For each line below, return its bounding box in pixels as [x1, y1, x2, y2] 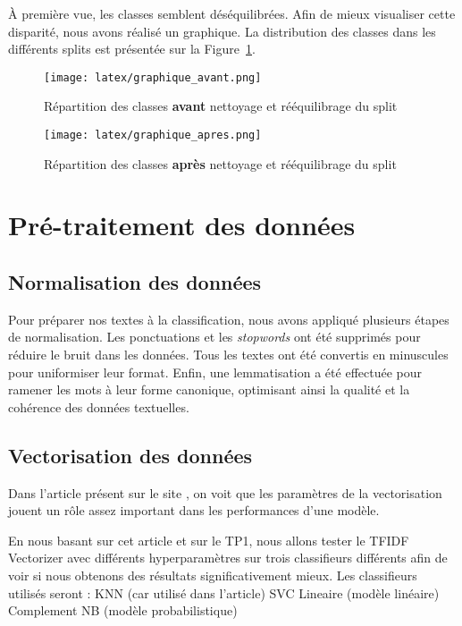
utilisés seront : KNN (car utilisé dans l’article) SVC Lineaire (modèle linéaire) [8, 583, 440, 602]
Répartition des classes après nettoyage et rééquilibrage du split [44, 154, 397, 173]
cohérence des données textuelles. [8, 397, 189, 416]
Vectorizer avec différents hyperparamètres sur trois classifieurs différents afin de [8, 548, 448, 567]
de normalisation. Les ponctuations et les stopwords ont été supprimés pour [8, 327, 421, 346]
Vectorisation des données [8, 441, 253, 469]
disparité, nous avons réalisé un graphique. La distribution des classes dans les [8, 21, 436, 40]
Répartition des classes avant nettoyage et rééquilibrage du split [44, 97, 398, 115]
